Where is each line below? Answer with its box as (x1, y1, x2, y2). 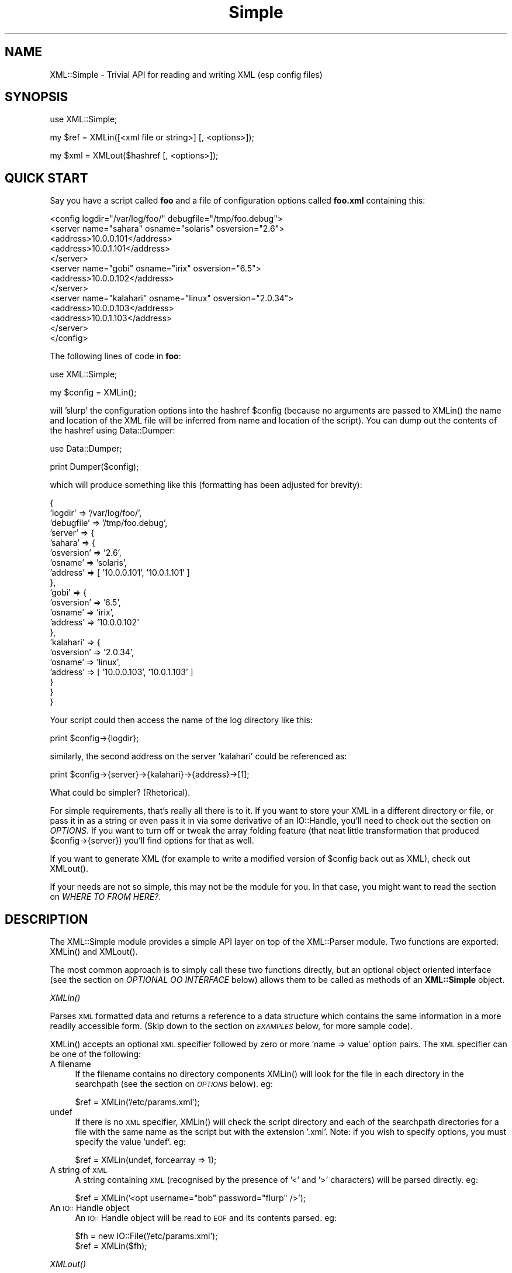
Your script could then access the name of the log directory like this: (50, 715, 313, 725)
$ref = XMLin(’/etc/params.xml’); (75, 1097, 200, 1107)
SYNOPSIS (5, 90, 68, 105)
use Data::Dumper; (50, 443, 122, 454)
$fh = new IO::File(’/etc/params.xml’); (75, 1231, 218, 1241)
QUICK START (5, 170, 88, 185)
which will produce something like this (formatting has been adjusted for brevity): (50, 480, 362, 490)
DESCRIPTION (5, 911, 88, 927)
